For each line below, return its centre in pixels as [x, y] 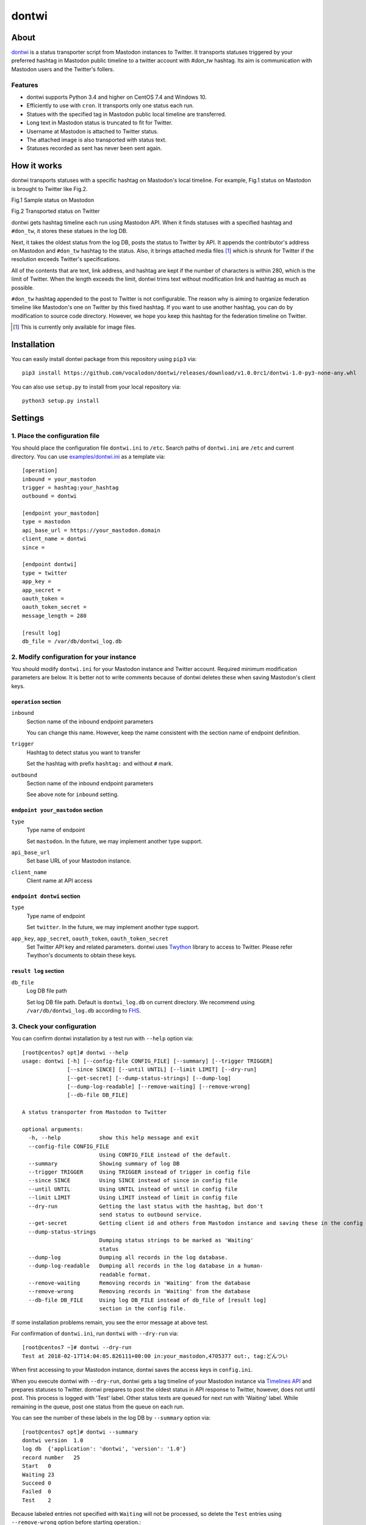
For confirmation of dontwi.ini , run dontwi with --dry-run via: [95, 1333]
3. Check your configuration [54, 1026]
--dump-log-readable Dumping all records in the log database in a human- [146, 1266]
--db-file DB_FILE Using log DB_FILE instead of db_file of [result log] [147, 1300]
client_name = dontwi [54, 539]
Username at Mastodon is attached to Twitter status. [92, 131]
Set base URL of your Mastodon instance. [79, 861]
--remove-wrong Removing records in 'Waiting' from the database [139, 1291]
